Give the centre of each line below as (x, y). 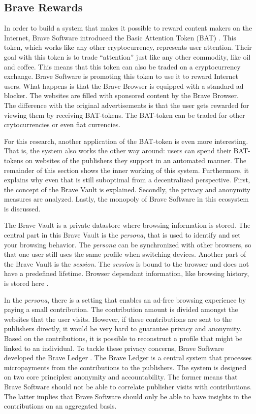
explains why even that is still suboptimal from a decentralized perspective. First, (127, 180)
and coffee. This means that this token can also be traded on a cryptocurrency (122, 66)
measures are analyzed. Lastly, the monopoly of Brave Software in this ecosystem (127, 199)
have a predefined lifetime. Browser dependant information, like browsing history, (127, 273)
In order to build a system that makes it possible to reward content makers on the (128, 28)
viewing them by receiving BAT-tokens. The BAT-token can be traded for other (125, 115)
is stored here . (26, 283)
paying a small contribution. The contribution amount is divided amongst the (121, 309)
